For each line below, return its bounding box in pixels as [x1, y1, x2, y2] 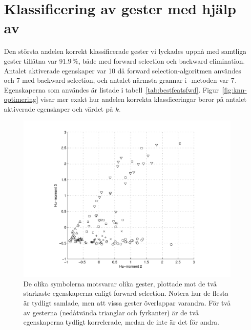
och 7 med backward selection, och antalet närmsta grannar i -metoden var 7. [4, 75, 236, 85]
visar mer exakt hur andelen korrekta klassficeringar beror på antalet [40, 94, 247, 104]
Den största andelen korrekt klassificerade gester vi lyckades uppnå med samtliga [4, 46, 247, 56]
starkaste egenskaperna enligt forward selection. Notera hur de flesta [23, 288, 229, 298]
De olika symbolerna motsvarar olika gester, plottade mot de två [23, 278, 217, 288]
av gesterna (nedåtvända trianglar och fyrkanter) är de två [23, 307, 199, 317]
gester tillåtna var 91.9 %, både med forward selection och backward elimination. [4, 55, 245, 66]
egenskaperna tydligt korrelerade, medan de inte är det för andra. [23, 317, 219, 327]
